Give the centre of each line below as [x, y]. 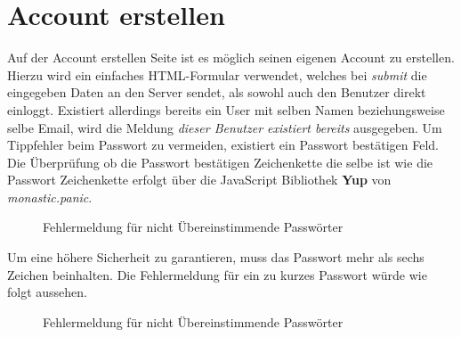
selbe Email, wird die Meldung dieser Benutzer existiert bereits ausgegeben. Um [225, 127]
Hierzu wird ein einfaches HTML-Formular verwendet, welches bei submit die [217, 74]
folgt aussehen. [47, 292]
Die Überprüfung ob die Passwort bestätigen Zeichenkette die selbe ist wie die [220, 162]
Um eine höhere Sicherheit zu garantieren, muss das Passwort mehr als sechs [216, 257]
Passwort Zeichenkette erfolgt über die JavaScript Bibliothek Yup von [199, 180]
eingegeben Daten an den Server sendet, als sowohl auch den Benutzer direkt [217, 92]
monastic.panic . [50, 197]
